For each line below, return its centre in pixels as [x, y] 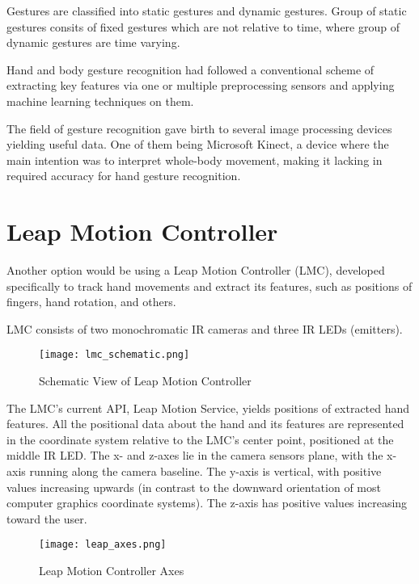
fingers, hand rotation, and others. [91, 302]
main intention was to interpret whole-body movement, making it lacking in [195, 160]
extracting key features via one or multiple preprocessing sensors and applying [201, 85]
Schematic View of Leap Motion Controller [145, 381]
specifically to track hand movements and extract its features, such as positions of [209, 286]
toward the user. [47, 518]
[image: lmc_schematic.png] [114, 355]
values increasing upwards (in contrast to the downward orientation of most [194, 487]
